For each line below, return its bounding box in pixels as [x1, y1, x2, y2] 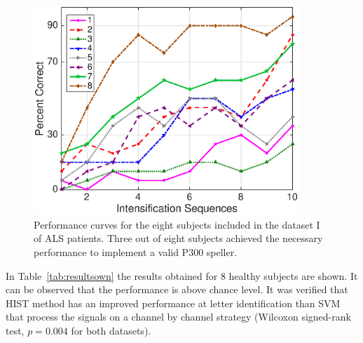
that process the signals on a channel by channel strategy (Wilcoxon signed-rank [6, 309, 351, 324]
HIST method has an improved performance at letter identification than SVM [6, 295, 341, 310]
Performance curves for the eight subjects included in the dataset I [34, 217, 320, 231]
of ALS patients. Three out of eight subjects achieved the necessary [34, 231, 323, 246]
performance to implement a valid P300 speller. [34, 244, 238, 259]
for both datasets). [71, 323, 151, 337]
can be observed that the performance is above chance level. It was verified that [6, 282, 348, 297]
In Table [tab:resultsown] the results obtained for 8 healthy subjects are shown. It [6, 268, 358, 283]
